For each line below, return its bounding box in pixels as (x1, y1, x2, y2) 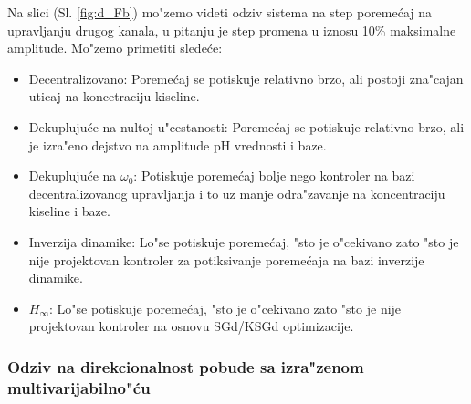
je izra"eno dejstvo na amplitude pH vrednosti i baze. (28, 135, 327, 154)
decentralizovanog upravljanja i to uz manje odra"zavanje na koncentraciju (28, 183, 445, 202)
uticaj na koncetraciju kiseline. (28, 87, 200, 106)
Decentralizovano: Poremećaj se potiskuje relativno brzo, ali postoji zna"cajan (28, 68, 464, 88)
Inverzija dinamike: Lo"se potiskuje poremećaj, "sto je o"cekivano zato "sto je (28, 232, 459, 251)
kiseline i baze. (28, 202, 110, 221)
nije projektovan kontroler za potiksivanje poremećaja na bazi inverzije (28, 250, 424, 269)
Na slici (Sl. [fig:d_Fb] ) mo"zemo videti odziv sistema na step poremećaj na (7, 3, 433, 21)
